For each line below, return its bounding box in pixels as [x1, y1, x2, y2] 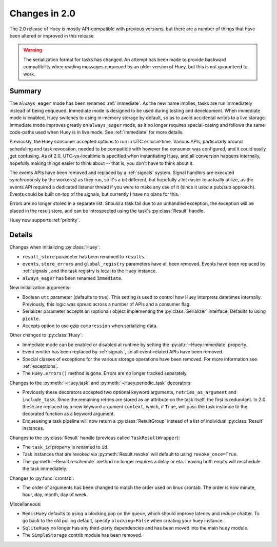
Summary [9, 87, 42, 96]
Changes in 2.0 [9, 8, 76, 19]
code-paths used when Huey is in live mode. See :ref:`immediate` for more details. [9, 129, 184, 135]
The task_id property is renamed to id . [22, 444, 109, 450]
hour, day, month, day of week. [22, 492, 88, 498]
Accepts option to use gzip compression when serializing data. [22, 323, 158, 329]
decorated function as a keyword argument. [22, 411, 115, 417]
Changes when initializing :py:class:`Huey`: [9, 244, 101, 250]
